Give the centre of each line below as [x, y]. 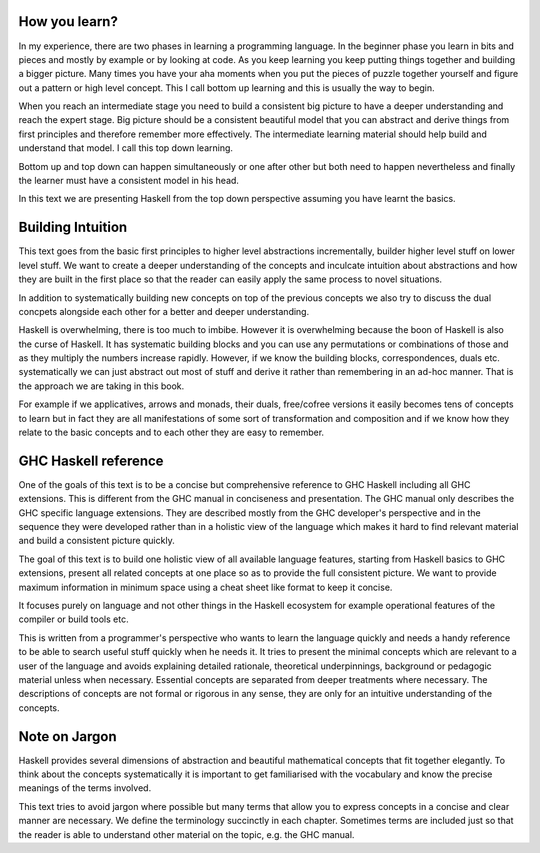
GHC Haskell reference [91, 460]
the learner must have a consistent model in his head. [129, 181]
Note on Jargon [67, 736]
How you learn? [68, 21]
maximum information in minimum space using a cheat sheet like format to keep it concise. [205, 587]
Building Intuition [73, 227]
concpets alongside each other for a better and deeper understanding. [164, 311]
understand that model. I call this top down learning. [126, 148]
